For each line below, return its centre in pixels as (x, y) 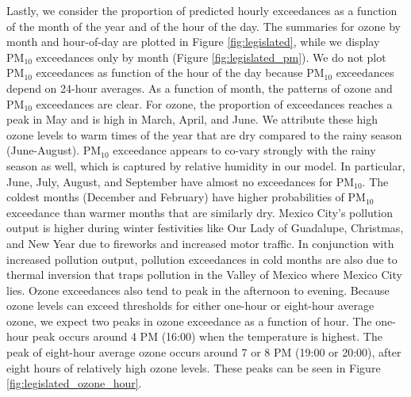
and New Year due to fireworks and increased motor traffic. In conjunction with (200, 243)
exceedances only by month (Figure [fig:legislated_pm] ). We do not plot (211, 57)
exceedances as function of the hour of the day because (169, 73)
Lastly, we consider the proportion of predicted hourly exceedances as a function (202, 10)
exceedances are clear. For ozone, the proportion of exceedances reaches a (214, 103)
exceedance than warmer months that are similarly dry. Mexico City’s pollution (200, 212)
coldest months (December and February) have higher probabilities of (175, 197)
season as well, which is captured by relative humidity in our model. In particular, (206, 165)
